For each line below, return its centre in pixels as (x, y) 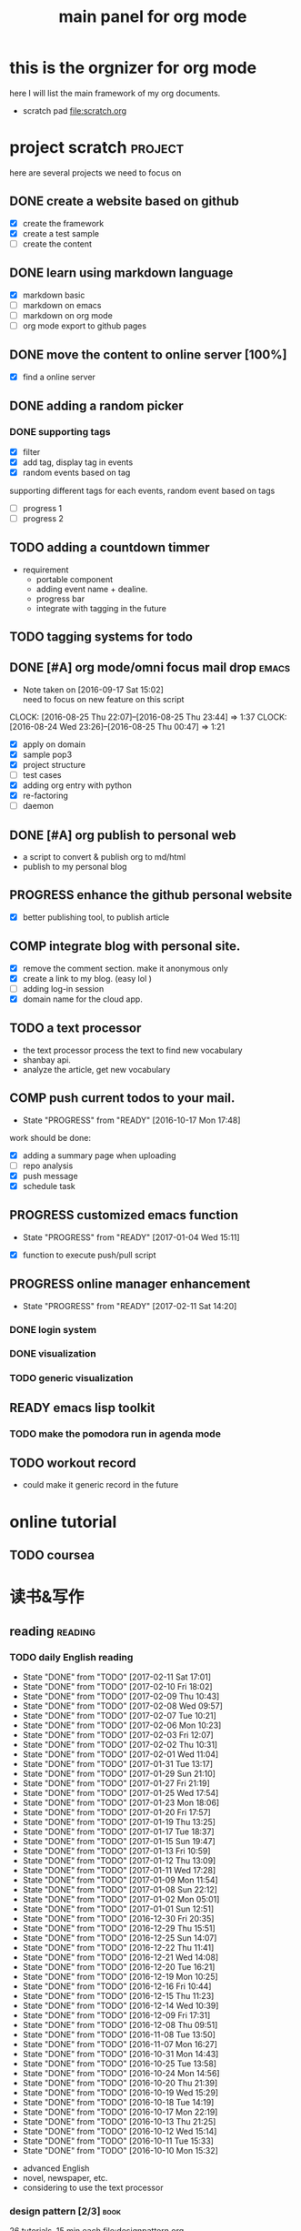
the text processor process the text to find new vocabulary (132, 1050)
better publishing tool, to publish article (96, 917)
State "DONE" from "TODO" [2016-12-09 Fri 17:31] (116, 2015)
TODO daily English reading (71, 1657)
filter (31, 451)
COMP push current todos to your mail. (122, 1098)
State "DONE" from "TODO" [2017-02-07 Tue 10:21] (119, 1715)
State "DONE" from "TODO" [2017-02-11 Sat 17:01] (117, 1677)
